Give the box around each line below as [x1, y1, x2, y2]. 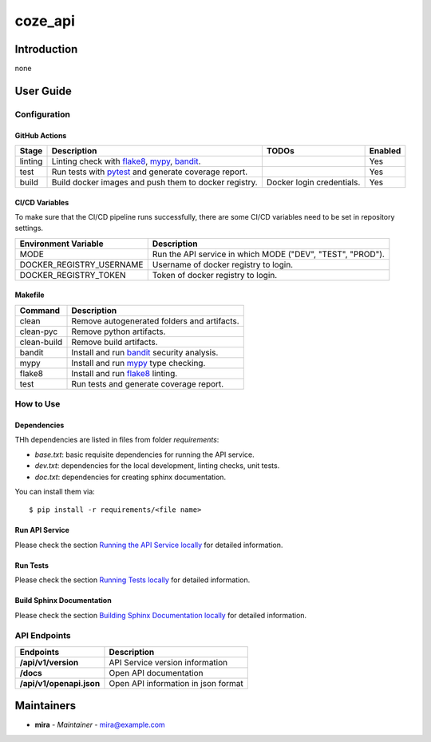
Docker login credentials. [266, 177, 361, 188]
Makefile [14, 290, 45, 300]
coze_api [14, 12, 76, 30]
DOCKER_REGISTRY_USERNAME [19, 259, 144, 270]
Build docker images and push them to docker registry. [51, 177, 259, 188]
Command [19, 304, 60, 315]
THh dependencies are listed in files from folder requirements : [14, 435, 219, 445]
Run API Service [14, 526, 69, 535]
